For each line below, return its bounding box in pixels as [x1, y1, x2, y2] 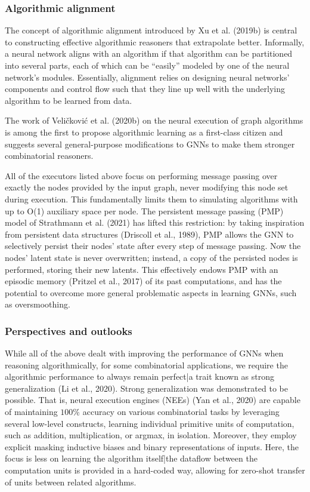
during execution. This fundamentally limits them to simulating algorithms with [5, 192, 298, 205]
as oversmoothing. [5, 298, 70, 310]
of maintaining [5, 405, 58, 418]
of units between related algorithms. [5, 475, 137, 488]
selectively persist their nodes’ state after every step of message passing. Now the [5, 239, 301, 252]
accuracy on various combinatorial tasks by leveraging [82, 405, 280, 418]
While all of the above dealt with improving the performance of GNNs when [5, 347, 284, 359]
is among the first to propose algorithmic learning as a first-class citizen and [5, 125, 283, 138]
